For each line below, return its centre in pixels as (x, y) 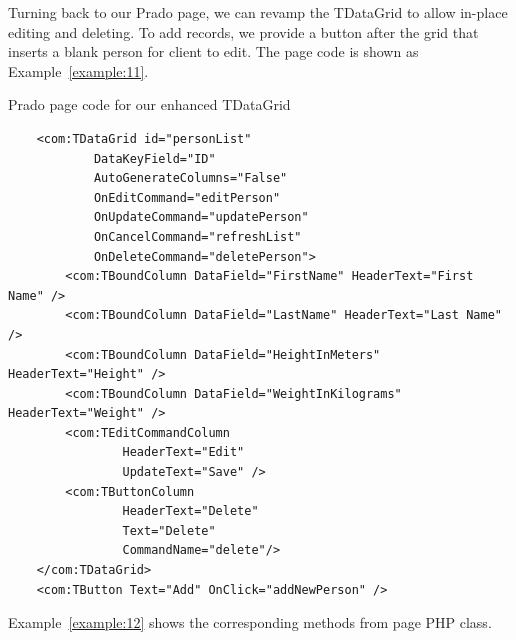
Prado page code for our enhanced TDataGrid (149, 104)
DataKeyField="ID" (154, 158)
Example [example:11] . (78, 70)
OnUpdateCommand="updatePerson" (201, 217)
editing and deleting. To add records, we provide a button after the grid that (243, 31)
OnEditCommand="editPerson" (187, 197)
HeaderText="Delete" (190, 511)
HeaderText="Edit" (183, 452)
